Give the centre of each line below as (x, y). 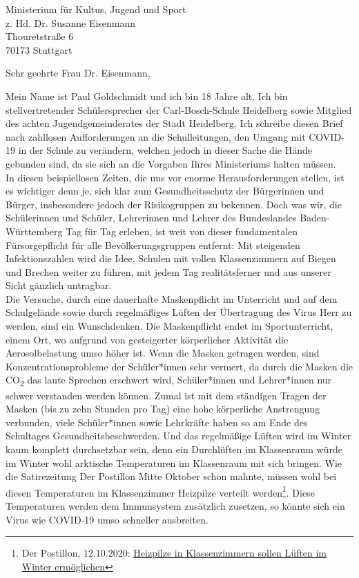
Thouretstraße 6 (40, 36)
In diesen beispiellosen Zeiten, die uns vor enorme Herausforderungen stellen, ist (175, 177)
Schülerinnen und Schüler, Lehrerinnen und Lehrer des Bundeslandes (151, 218)
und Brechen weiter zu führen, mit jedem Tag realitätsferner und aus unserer (168, 271)
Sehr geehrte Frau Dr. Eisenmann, (78, 73)
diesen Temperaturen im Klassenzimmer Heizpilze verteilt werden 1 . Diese (160, 491)
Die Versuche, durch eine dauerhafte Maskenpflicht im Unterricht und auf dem (172, 298)
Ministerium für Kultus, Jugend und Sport (96, 9)
